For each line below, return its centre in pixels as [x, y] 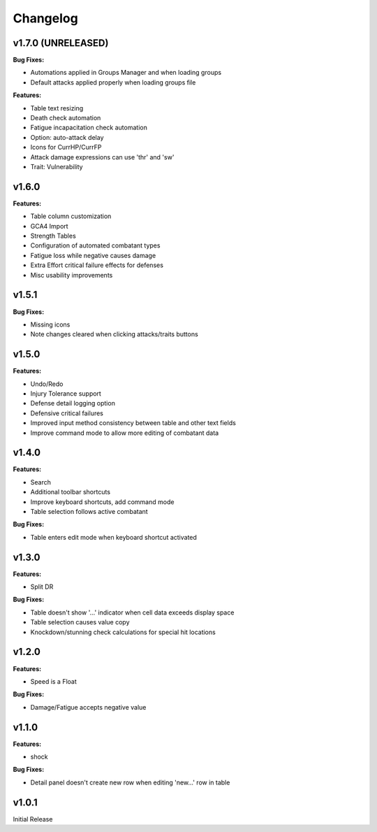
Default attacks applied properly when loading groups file [113, 82]
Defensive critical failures [67, 413]
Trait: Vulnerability [57, 166]
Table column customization [71, 216]
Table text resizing [57, 108]
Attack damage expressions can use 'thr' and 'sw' [102, 157]
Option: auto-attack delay [67, 137]
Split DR [42, 587]
